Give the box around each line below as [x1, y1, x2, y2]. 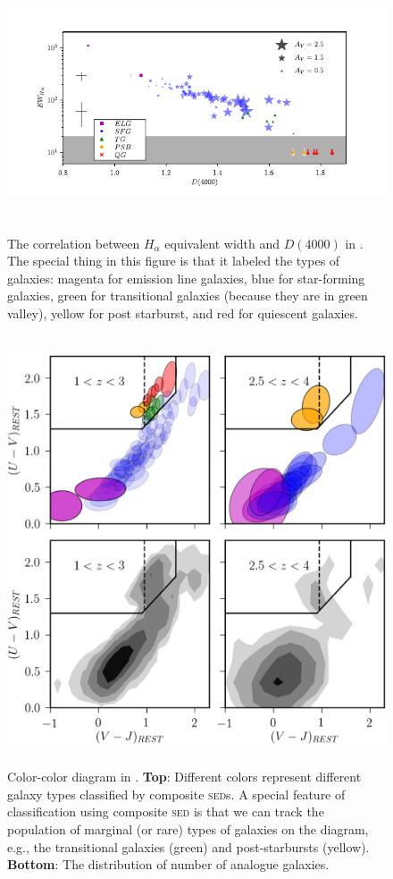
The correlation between [7, 233, 140, 252]
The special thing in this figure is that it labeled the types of [7, 251, 340, 270]
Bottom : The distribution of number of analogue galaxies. [7, 855, 330, 874]
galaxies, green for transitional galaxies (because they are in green [7, 286, 368, 305]
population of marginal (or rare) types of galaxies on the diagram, [7, 819, 369, 838]
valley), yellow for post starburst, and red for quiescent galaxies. [7, 303, 358, 322]
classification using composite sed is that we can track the [7, 802, 324, 821]
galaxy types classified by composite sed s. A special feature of [7, 784, 346, 803]
